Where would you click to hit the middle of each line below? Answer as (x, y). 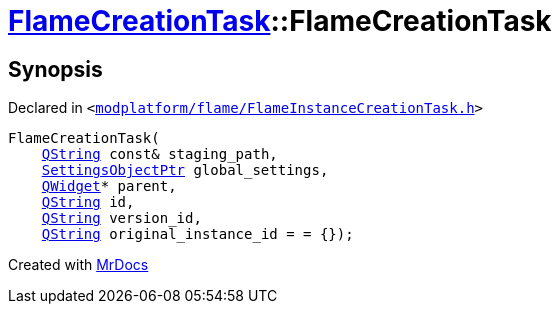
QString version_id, (121, 218)
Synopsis (55, 69)
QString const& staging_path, (159, 154)
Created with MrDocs (78, 265)
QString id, (88, 202)
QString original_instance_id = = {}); (197, 234)
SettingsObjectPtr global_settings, (185, 170)
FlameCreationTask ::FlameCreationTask (280, 21)
